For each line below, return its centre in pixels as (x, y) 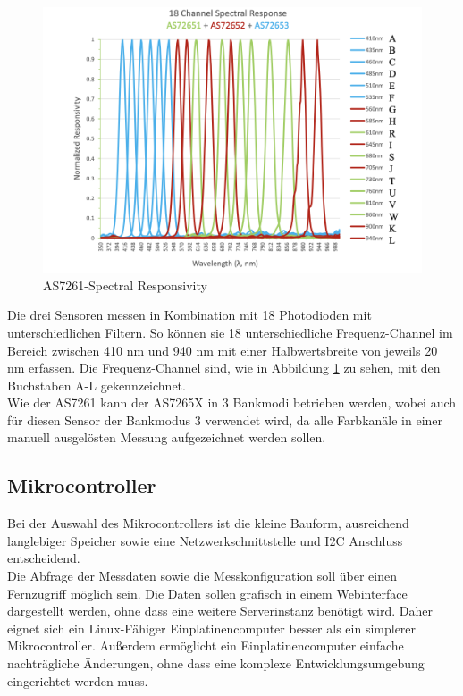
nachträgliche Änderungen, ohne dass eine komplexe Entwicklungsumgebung (216, 663)
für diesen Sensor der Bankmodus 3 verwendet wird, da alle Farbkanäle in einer (225, 419)
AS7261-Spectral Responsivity (125, 285)
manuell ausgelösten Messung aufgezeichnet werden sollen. (167, 437)
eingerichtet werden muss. (78, 680)
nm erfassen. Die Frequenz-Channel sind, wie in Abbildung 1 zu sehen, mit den (224, 368)
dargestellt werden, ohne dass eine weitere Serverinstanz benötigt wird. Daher (220, 611)
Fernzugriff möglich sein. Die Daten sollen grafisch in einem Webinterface (207, 593)
